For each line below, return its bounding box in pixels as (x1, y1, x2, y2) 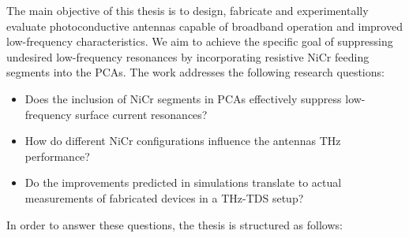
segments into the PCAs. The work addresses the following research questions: (6, 64, 385, 80)
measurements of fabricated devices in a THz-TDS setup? (24, 189, 304, 206)
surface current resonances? (75, 106, 208, 122)
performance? (24, 147, 90, 164)
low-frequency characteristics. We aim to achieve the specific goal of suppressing (6, 33, 393, 50)
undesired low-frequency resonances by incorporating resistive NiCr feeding (6, 48, 370, 65)
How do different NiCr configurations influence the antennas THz (24, 132, 341, 149)
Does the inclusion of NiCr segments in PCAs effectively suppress (24, 90, 342, 106)
